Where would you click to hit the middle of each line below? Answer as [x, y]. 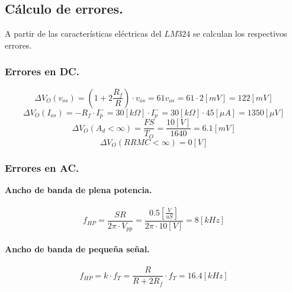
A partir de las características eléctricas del [83, 33]
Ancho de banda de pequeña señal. [77, 249]
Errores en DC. [42, 71]
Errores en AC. [42, 167]
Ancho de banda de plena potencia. [78, 189]
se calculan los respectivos [240, 33]
